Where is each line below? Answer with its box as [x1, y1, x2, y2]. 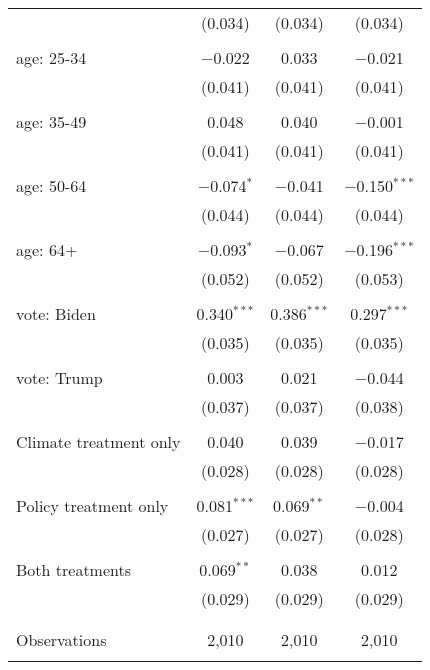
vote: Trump [16, 366, 103, 389]
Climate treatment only [16, 430, 181, 453]
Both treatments [16, 558, 132, 581]
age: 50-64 [16, 174, 87, 197]
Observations [16, 628, 107, 651]
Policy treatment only [16, 494, 169, 517]
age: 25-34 [16, 46, 87, 69]
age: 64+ [16, 238, 78, 261]
